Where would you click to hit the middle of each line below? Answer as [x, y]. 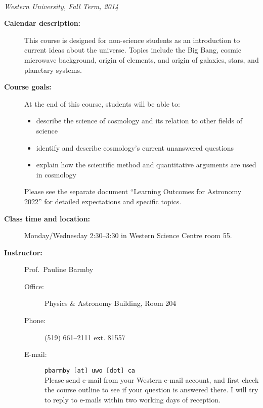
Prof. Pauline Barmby [59, 269]
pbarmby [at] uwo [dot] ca [90, 370]
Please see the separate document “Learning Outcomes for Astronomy [133, 191]
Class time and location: [47, 218]
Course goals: [28, 87]
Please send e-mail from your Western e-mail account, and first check [152, 379]
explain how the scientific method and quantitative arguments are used [146, 165]
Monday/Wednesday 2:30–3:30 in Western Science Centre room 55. [128, 235]
